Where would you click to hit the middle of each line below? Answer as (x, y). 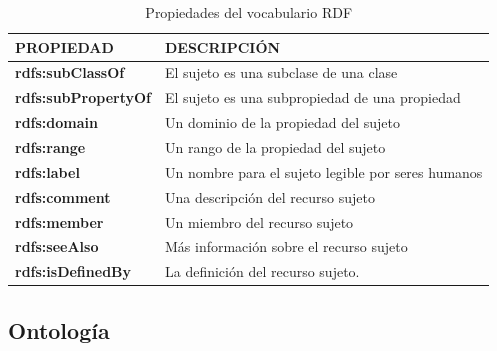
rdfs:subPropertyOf (83, 97)
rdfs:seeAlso (57, 246)
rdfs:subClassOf (70, 72)
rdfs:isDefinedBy (73, 271)
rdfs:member (59, 221)
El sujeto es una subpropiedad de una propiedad (312, 97)
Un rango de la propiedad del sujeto (275, 146)
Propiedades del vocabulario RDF (249, 12)
